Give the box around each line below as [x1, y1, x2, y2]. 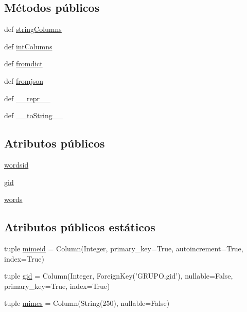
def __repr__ [4, 93, 50, 103]
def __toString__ [4, 110, 63, 121]
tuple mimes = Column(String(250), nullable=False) [4, 298, 170, 308]
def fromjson [4, 75, 43, 86]
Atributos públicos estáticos [4, 219, 155, 235]
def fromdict [4, 58, 43, 69]
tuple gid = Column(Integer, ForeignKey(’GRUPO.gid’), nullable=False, [4, 270, 233, 281]
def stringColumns [4, 24, 62, 34]
